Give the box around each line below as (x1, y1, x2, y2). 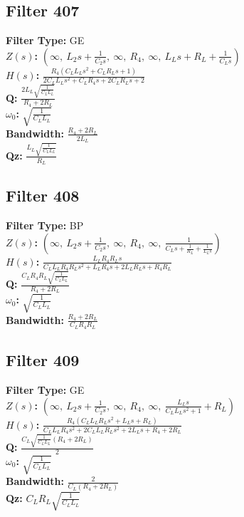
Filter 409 (6, 349, 80, 371)
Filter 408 (6, 184, 80, 207)
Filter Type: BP (6, 218, 84, 233)
